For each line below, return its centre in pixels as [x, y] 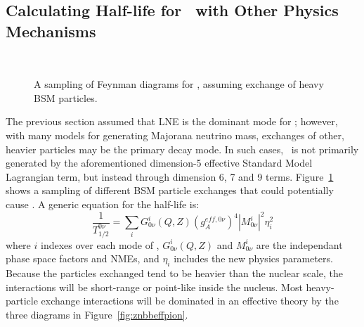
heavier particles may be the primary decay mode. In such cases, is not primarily [182, 149]
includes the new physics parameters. [253, 258]
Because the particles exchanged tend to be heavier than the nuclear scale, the [174, 273]
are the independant [299, 244]
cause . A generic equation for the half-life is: [103, 204]
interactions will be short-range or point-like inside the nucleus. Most [154, 287]
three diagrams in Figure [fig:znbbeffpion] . [97, 314]
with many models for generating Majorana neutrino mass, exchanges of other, [175, 135]
